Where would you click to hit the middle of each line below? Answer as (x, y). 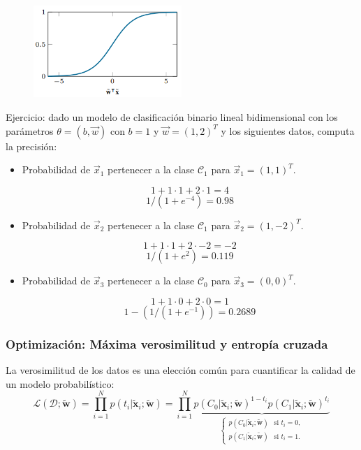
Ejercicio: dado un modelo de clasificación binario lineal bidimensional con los (172, 117)
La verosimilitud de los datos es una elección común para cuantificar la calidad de (180, 370)
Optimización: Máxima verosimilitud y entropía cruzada (167, 343)
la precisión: (31, 146)
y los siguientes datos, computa (288, 130)
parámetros (30, 130)
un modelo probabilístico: (60, 383)
